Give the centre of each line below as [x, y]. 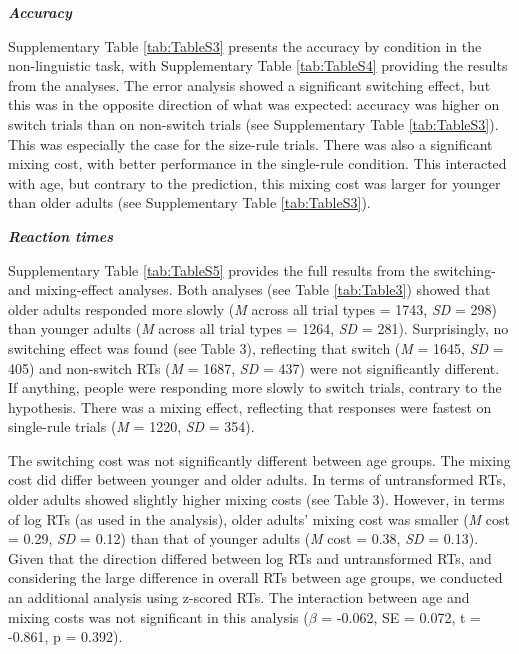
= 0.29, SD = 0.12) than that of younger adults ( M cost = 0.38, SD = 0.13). [243, 538]
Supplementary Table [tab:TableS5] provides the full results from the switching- [252, 269]
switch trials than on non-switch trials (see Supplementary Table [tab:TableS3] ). [253, 123]
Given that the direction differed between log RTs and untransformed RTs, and [250, 557]
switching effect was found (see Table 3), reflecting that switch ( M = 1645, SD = [256, 347]
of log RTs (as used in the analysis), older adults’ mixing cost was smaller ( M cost [259, 518]
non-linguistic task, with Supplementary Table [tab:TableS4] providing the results [258, 65]
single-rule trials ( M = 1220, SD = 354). [131, 426]
